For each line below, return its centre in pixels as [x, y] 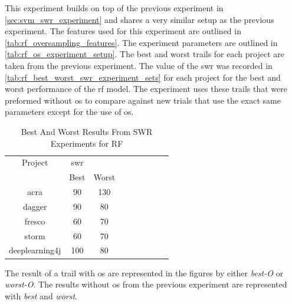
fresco [35, 221]
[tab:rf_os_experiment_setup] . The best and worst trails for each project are [145, 54]
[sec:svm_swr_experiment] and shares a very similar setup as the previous [140, 19]
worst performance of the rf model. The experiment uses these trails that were [146, 89]
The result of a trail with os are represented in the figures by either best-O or [144, 272]
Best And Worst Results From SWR [87, 131]
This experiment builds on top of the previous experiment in [114, 8]
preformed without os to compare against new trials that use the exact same [143, 100]
